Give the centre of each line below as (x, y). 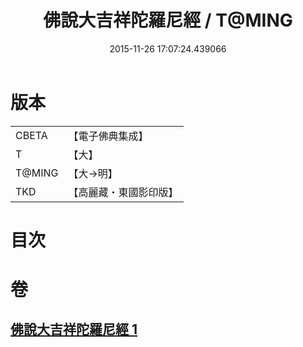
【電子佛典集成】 (108, 136)
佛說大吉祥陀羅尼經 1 (74, 329)
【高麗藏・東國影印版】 (123, 192)
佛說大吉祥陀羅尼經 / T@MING (168, 20)
